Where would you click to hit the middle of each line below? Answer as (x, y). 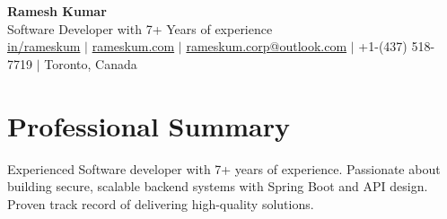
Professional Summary (149, 125)
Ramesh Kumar (57, 11)
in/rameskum (44, 46)
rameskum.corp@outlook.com (267, 46)
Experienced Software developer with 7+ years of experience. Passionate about (224, 168)
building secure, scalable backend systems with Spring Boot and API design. (218, 186)
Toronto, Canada (91, 63)
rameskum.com (133, 46)
